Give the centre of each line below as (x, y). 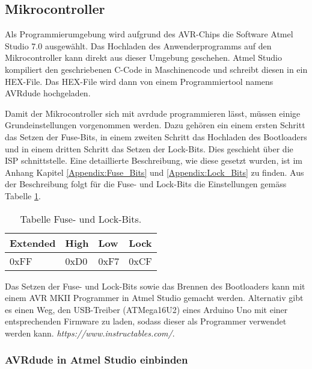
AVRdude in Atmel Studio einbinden (96, 360)
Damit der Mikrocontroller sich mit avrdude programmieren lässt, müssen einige (153, 113)
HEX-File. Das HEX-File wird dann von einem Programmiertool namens (139, 81)
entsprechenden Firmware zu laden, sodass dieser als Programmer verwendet (146, 321)
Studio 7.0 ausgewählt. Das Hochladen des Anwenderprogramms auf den (138, 45)
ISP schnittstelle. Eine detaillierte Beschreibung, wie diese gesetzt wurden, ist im (154, 160)
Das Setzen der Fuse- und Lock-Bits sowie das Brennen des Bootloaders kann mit (155, 286)
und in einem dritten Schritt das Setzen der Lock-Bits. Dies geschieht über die (149, 148)
